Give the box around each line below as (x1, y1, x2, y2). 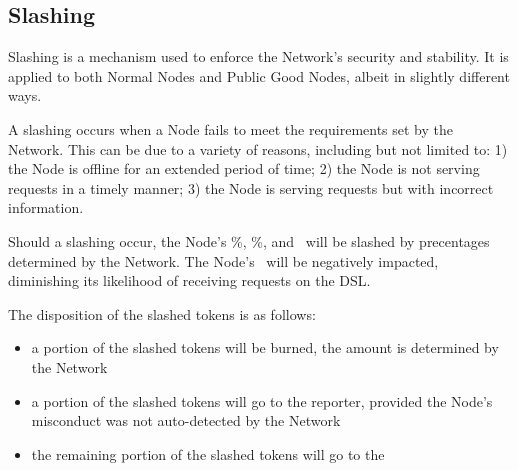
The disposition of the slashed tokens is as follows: (8, 303, 316, 324)
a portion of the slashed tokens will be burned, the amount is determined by (31, 337, 499, 358)
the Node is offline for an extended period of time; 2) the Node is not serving (8, 158, 480, 179)
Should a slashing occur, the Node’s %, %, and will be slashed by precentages (8, 230, 490, 251)
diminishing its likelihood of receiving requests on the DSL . (8, 270, 371, 291)
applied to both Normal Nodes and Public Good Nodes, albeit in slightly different (8, 65, 510, 86)
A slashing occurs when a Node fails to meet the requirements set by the (8, 118, 454, 139)
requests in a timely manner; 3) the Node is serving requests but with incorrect (8, 177, 494, 198)
